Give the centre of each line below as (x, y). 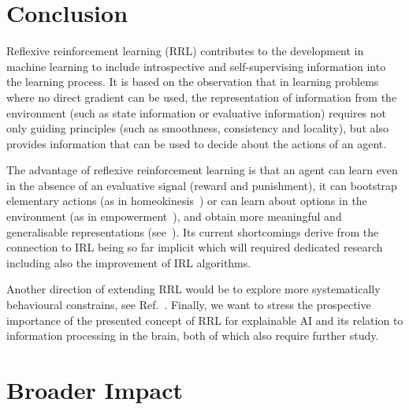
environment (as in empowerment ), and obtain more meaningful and (174, 216)
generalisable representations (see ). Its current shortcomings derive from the (193, 231)
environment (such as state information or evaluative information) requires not (197, 112)
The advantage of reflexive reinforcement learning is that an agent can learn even (202, 170)
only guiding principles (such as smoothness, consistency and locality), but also (197, 128)
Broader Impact (95, 389)
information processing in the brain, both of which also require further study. (193, 335)
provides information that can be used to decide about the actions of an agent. (197, 143)
